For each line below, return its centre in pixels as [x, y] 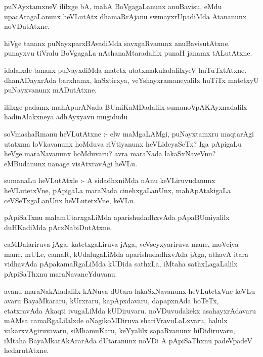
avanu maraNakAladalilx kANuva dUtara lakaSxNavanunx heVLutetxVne [119, 291]
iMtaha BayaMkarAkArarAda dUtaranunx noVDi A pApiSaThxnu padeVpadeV [128, 340]
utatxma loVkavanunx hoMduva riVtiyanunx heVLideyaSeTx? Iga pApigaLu [123, 143]
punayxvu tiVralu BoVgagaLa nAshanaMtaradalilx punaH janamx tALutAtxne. [128, 53]
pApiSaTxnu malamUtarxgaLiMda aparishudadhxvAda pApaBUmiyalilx [117, 217]
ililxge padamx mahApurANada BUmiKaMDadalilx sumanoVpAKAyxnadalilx [126, 106]
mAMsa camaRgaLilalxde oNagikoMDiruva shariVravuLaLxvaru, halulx [116, 320]
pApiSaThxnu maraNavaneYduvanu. [61, 274]
